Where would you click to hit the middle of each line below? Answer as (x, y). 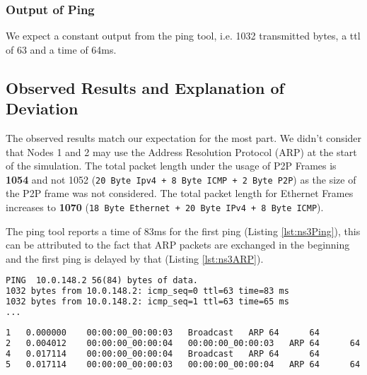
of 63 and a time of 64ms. (61, 49)
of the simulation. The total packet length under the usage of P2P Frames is (171, 166)
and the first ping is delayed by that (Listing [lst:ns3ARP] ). (135, 258)
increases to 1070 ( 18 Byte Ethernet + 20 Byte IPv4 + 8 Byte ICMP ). (165, 207)
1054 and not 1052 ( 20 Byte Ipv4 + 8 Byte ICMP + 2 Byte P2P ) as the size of (181, 179)
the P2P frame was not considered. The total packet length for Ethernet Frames (180, 193)
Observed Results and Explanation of (145, 87)
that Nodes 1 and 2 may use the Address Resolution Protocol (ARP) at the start (181, 151)
